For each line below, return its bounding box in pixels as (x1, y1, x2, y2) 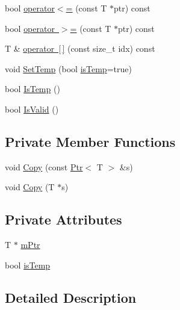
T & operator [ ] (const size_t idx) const (5, 42, 155, 55)
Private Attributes (5, 210, 122, 229)
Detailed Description (5, 288, 137, 306)
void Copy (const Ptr (5, 160, 83, 173)
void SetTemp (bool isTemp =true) (5, 62, 132, 75)
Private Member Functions (5, 132, 176, 150)
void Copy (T (5, 181, 55, 193)
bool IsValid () (5, 102, 59, 115)
